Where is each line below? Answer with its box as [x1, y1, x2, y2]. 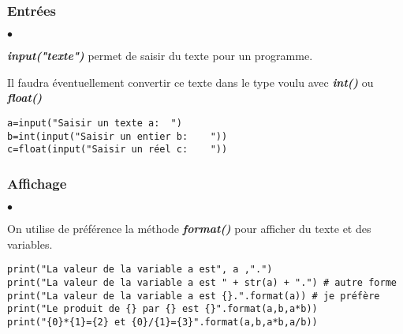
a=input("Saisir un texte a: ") [7, 118, 182, 129]
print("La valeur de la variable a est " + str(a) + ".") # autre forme [7, 277, 397, 289]
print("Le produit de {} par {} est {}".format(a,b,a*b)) [7, 303, 318, 315]
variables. [7, 235, 53, 252]
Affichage [7, 173, 67, 193]
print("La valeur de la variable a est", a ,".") [7, 264, 273, 276]
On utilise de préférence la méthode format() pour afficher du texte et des [7, 220, 371, 237]
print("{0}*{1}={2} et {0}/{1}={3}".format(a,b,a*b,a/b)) [7, 317, 318, 328]
